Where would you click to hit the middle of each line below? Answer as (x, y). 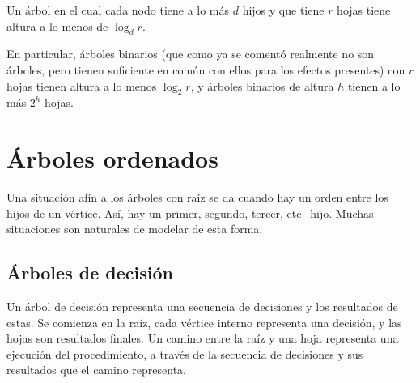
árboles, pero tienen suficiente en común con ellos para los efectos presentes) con (206, 69)
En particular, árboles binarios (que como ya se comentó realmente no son (191, 54)
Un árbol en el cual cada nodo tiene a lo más (118, 10)
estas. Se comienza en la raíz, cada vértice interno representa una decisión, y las (204, 322)
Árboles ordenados (112, 158)
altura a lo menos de (57, 26)
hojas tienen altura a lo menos (82, 85)
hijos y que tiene (283, 10)
